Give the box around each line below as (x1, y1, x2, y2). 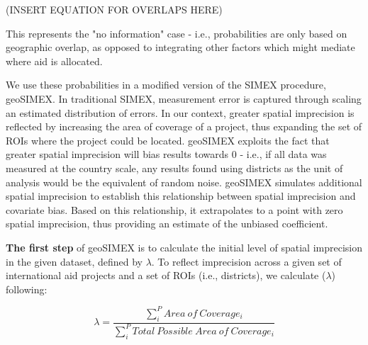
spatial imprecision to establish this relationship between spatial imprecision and (6, 188, 356, 203)
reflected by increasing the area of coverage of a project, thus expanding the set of (6, 119, 362, 134)
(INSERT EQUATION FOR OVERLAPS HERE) (6, 2, 223, 16)
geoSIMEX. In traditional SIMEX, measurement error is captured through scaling (6, 91, 362, 106)
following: (6, 281, 48, 296)
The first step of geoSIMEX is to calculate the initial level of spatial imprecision (6, 239, 363, 254)
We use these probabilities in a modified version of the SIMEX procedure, (6, 77, 326, 92)
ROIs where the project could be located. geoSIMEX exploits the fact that (6, 132, 330, 147)
